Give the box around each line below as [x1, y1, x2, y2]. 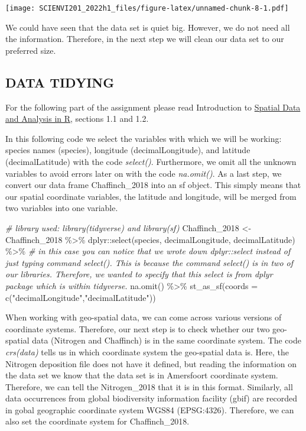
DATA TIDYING [5, 73, 115, 91]
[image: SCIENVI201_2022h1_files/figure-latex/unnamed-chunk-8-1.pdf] [5, 4, 289, 12]
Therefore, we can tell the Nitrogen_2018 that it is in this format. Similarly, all [5, 380, 293, 393]
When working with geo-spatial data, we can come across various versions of [5, 311, 282, 323]
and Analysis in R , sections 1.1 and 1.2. [5, 112, 149, 125]
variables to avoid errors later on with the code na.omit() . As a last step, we [5, 167, 282, 179]
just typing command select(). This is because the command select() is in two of [5, 256, 294, 268]
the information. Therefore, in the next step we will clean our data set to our [5, 33, 284, 45]
